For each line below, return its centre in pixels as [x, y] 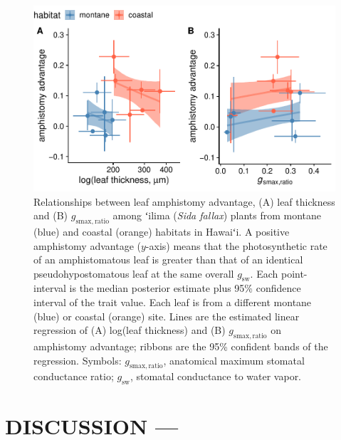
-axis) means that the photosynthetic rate [236, 245]
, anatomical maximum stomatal [234, 360]
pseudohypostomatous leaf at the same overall [134, 273]
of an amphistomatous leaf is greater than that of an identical [168, 260]
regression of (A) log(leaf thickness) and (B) [130, 330]
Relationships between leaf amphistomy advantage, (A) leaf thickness [184, 201]
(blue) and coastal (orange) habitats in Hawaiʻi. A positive [162, 231]
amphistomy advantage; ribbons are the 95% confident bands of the [181, 346]
